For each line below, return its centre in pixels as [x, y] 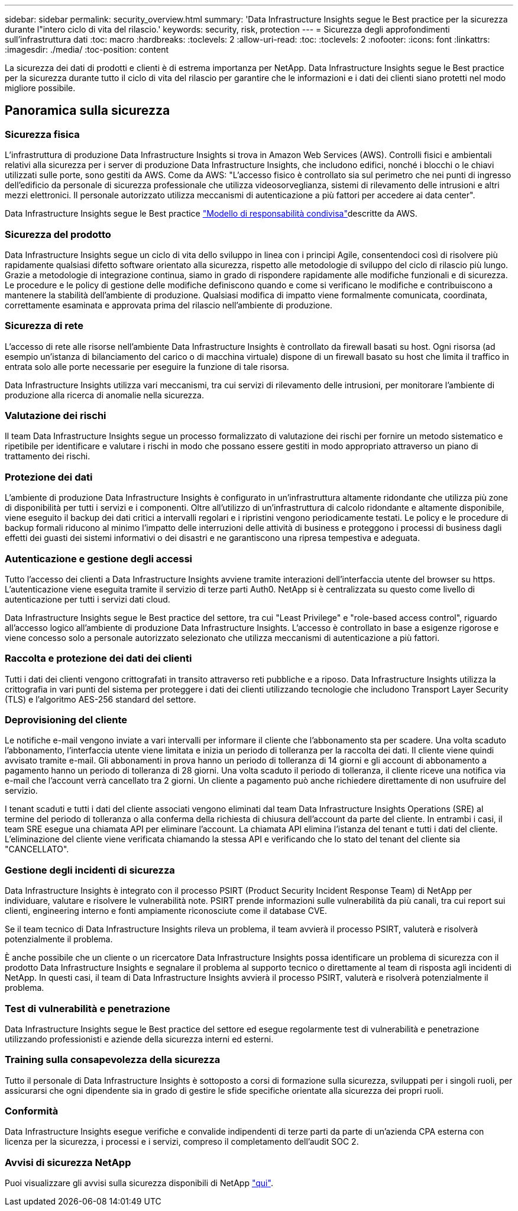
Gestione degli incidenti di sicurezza [90, 870]
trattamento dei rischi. [48, 456]
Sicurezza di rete [44, 326]
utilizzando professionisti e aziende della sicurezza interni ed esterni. [139, 1039]
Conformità [32, 1111]
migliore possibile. [40, 88]
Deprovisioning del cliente [66, 720]
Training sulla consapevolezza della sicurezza [113, 1060]
